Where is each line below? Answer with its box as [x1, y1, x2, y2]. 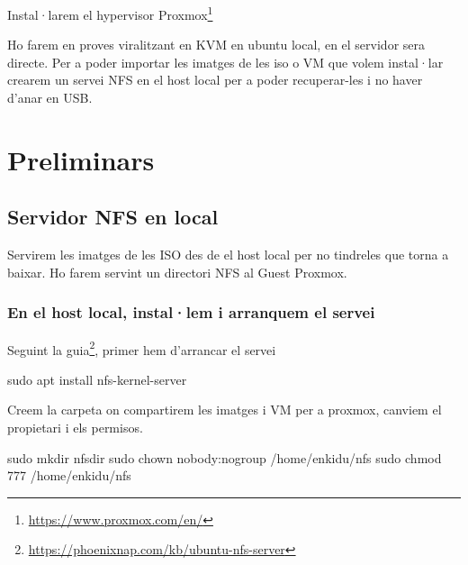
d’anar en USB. [7, 88, 93, 107]
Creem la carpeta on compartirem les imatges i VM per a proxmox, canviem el [7, 400, 442, 419]
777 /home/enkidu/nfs [7, 466, 131, 485]
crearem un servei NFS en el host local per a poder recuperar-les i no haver [7, 70, 423, 89]
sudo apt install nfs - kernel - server [7, 369, 187, 388]
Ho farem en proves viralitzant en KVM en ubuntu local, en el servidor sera [7, 35, 426, 54]
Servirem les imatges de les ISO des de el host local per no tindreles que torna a [7, 245, 449, 264]
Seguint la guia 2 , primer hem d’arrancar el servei [7, 337, 276, 359]
